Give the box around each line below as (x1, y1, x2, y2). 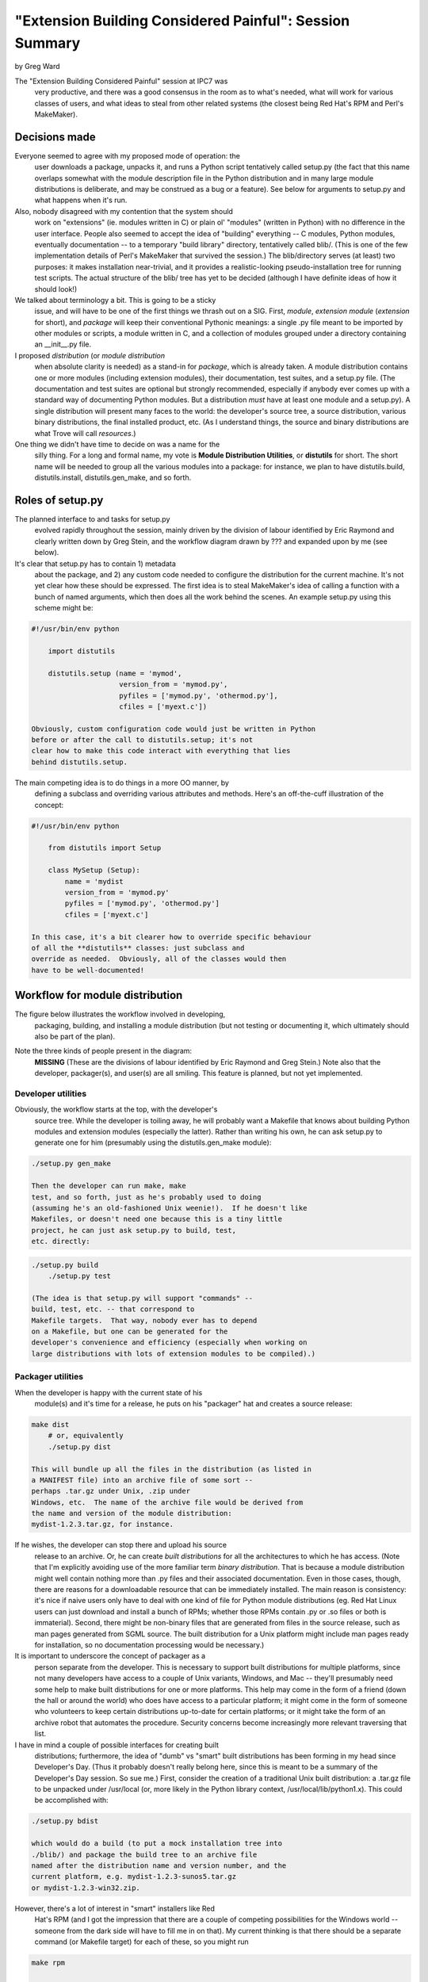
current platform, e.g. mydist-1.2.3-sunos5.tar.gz (31, 1872, 237, 1881)
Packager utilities (14, 1372, 83, 1383)
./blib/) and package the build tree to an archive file (31, 1850, 258, 1859)
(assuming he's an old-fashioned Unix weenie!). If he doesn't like (31, 1203, 308, 1212)
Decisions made (14, 130, 96, 143)
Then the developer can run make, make (31, 1181, 186, 1191)
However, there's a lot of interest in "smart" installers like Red (14, 1904, 216, 1913)
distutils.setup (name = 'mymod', (48, 668, 182, 678)
